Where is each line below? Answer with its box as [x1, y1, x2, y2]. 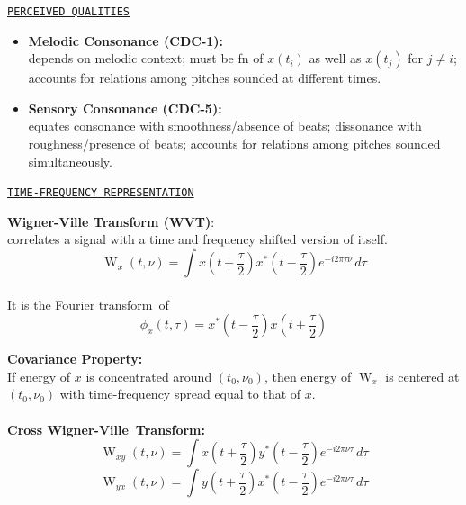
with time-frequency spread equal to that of [59, 384, 301, 403]
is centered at [385, 366, 460, 385]
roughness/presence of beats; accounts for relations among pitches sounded [28, 134, 441, 153]
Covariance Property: [7, 349, 143, 368]
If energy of [7, 366, 71, 385]
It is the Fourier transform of [7, 294, 169, 313]
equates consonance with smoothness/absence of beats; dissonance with [28, 116, 422, 135]
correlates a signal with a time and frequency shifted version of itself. [7, 230, 388, 248]
